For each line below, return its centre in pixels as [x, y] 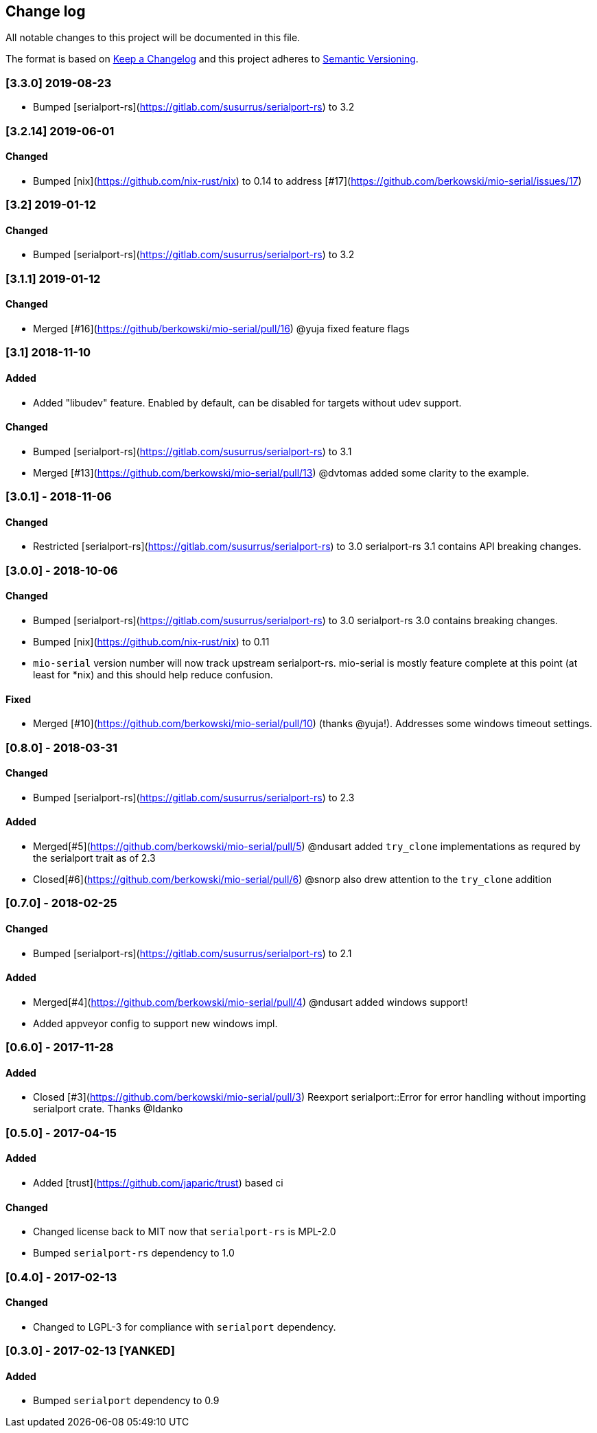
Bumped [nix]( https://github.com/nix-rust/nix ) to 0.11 [151, 641]
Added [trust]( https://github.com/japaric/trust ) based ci [158, 1182]
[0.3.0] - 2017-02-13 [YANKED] [90, 1351]
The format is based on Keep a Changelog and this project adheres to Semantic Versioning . [212, 59]
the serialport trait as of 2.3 [94, 858]
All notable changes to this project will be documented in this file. [153, 38]
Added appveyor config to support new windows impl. [155, 1023]
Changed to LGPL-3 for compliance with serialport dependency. [185, 1327]
